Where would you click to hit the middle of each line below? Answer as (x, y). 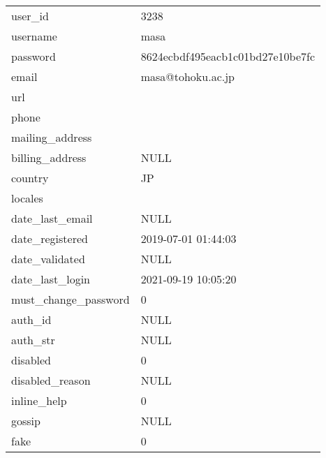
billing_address (49, 157)
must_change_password (71, 299)
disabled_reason (51, 380)
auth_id (31, 319)
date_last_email (52, 218)
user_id (30, 16)
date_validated (48, 259)
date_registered (50, 238)
